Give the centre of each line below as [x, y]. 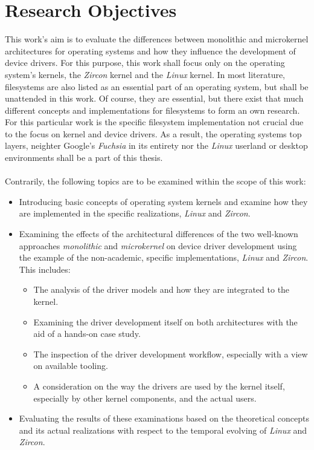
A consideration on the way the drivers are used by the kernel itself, [159, 386]
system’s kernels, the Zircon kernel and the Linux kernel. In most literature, [145, 74]
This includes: [45, 269]
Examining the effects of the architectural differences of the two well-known [159, 234]
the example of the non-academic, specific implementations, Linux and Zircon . [164, 257]
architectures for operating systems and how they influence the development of [150, 51]
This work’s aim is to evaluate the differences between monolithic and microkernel [157, 39]
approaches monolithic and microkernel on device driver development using [158, 245]
